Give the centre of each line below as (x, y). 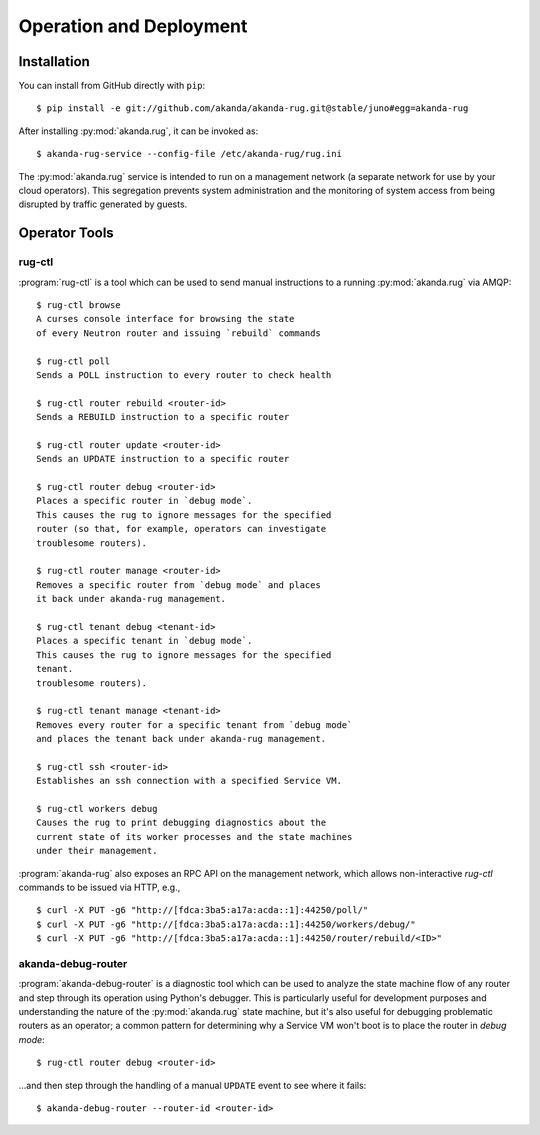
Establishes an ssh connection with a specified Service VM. (189, 781)
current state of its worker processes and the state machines (194, 836)
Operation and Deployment (133, 26)
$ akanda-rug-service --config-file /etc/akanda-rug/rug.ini (189, 154)
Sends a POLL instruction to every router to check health (184, 374)
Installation (54, 61)
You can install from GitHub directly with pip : (111, 86)
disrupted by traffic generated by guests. (103, 204)
